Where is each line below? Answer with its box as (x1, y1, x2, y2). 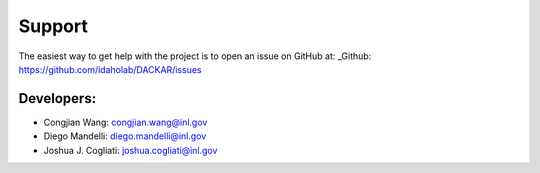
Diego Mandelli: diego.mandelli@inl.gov (43, 130, 207, 142)
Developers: (18, 90, 97, 107)
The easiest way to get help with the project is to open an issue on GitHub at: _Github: (18, 50, 372, 62)
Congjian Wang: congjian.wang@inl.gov (43, 116, 208, 128)
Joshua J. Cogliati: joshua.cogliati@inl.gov (43, 144, 218, 156)
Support (18, 15, 89, 37)
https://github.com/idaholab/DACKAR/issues (18, 63, 202, 75)
